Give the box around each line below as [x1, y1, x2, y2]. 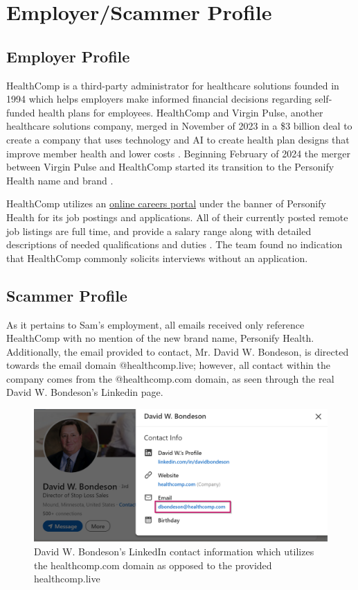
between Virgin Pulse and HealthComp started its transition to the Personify [6, 159, 334, 174]
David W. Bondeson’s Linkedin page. [6, 385, 163, 399]
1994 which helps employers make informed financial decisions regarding [6, 92, 312, 106]
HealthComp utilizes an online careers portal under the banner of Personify [6, 196, 326, 211]
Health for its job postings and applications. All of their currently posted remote [6, 209, 348, 224]
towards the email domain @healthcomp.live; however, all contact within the [6, 358, 330, 372]
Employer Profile [6, 45, 130, 67]
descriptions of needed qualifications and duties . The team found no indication [6, 237, 343, 252]
